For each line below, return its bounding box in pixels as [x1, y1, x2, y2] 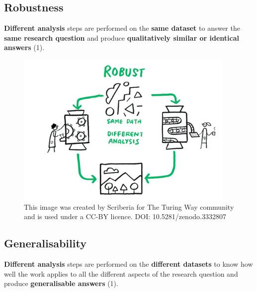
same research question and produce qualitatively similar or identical [4, 32, 239, 43]
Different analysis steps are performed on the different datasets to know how [4, 259, 253, 269]
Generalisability [4, 235, 86, 251]
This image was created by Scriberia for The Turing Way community [24, 201, 234, 212]
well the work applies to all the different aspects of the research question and [4, 268, 238, 279]
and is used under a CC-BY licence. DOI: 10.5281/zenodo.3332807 [24, 211, 226, 222]
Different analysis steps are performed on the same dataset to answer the [4, 23, 240, 33]
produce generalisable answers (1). [4, 278, 118, 289]
